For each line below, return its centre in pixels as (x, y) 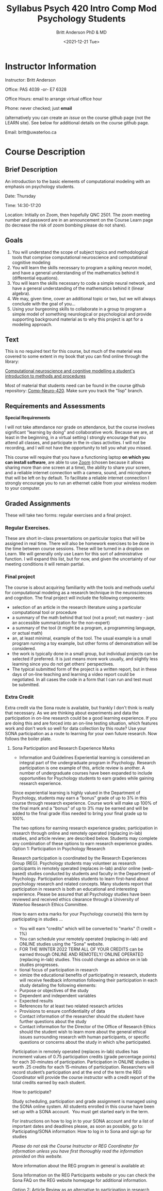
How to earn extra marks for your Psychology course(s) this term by (80, 914)
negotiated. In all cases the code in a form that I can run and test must (82, 679)
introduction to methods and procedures (45, 376)
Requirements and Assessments (55, 406)
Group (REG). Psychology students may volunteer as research (74, 863)
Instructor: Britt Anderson (30, 80)
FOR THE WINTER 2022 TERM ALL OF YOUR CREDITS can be (81, 949)
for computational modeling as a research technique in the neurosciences (79, 592)
